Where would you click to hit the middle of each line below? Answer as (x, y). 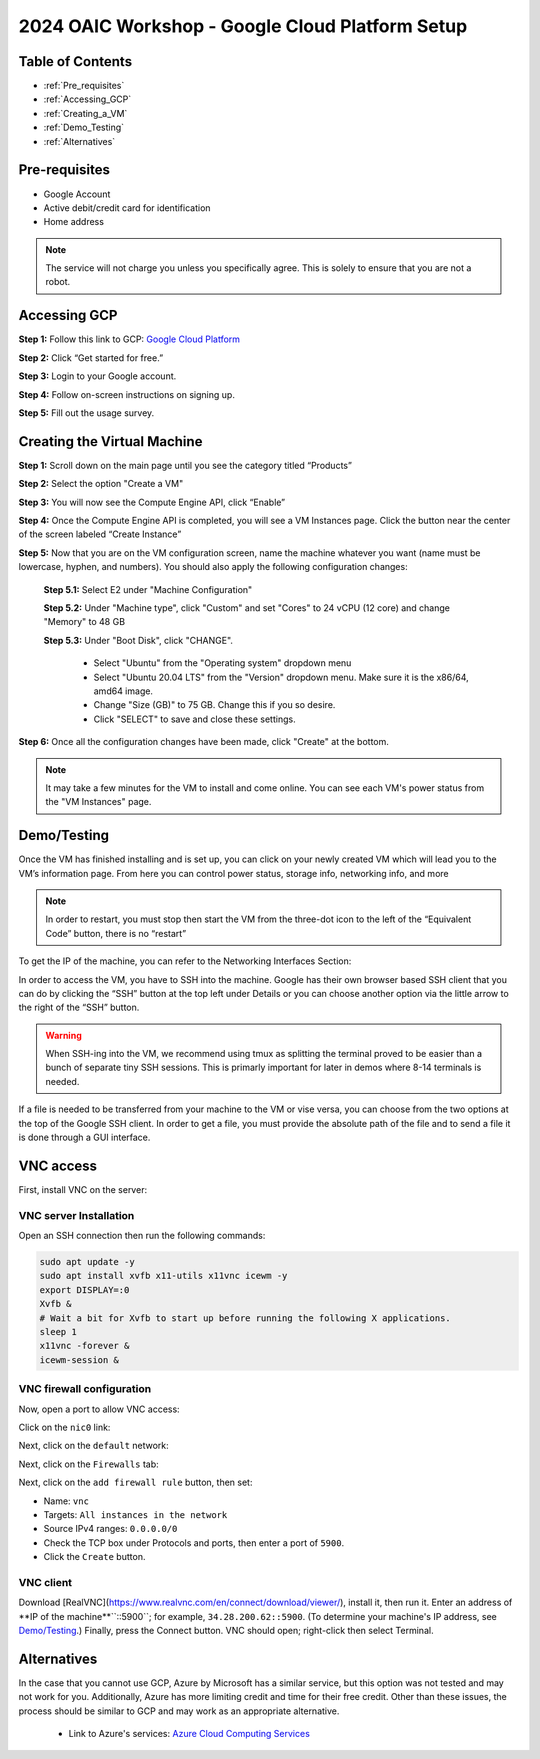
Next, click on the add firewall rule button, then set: (135, 1482)
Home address (74, 222)
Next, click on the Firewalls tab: (88, 1464)
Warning (63, 1035)
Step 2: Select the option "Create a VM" (101, 484)
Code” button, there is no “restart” (116, 933)
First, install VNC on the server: (83, 1189)
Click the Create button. (94, 1557)
